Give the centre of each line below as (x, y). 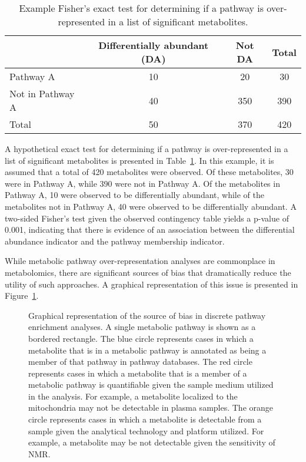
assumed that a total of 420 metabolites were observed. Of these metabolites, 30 (149, 172)
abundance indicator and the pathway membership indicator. (115, 241)
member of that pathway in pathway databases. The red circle (140, 362)
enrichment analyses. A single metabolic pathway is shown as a (142, 327)
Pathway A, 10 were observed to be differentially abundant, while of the (134, 195)
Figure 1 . (22, 296)
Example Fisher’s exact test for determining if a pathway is (141, 8)
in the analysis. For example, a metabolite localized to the (133, 396)
